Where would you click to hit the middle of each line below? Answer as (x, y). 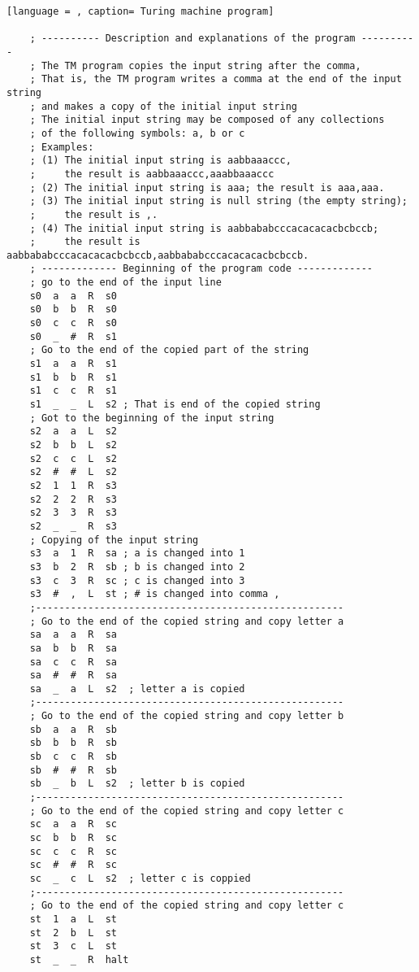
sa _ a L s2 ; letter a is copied (137, 689)
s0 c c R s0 (73, 323)
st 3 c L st (73, 946)
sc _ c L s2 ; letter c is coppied (140, 878)
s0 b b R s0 (73, 309)
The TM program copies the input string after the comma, (201, 65)
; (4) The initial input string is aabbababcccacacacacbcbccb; (204, 228)
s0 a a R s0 (73, 296)
